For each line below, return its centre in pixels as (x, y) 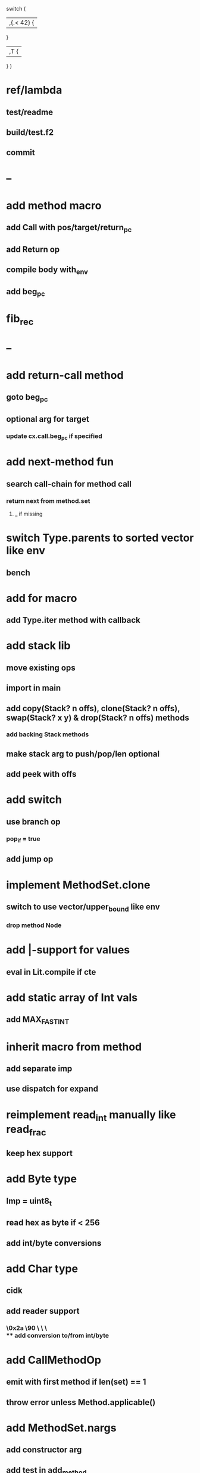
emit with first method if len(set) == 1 (76, 1382)
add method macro (54, 206)
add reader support (43, 1311)
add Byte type (42, 1179)
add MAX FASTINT (38, 1020)
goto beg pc (27, 398)
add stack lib (38, 646)
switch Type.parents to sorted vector (100, 538)
